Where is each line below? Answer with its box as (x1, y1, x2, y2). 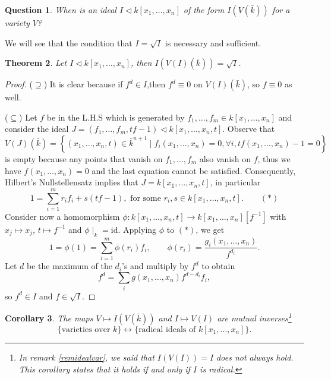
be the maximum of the (27, 260, 112, 272)
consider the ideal (5, 122, 69, 135)
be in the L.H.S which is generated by (46, 110, 185, 123)
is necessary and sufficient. (165, 36, 261, 49)
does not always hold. (216, 350, 294, 363)
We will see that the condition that (5, 36, 133, 49)
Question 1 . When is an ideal (5, 4, 116, 15)
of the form (183, 4, 225, 15)
